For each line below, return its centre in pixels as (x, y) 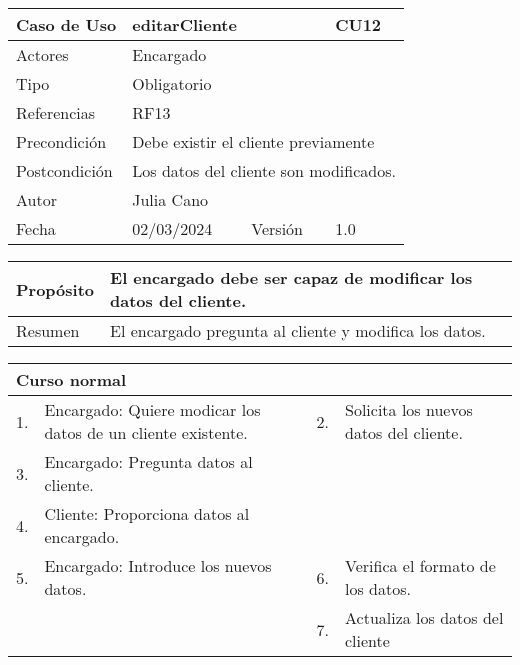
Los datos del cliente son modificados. (264, 170)
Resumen (48, 330)
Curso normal (71, 379)
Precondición (61, 141)
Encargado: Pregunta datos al (148, 461)
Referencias (56, 112)
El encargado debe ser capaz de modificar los (291, 277)
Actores (42, 54)
